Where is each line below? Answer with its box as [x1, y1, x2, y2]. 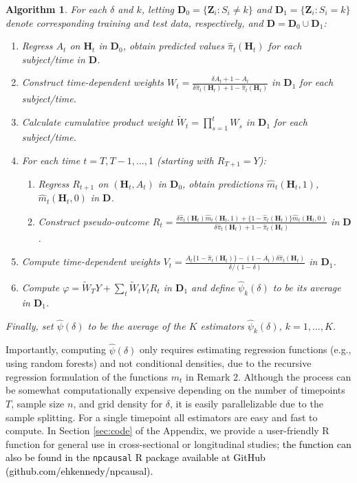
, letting [141, 2, 175, 16]
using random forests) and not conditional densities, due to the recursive [6, 356, 312, 370]
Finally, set [6, 318, 54, 333]
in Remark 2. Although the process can [185, 369, 351, 383]
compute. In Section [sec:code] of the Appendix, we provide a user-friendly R [6, 423, 329, 438]
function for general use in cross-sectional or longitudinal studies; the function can [6, 436, 351, 451]
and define [191, 280, 235, 295]
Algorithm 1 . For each [6, 2, 107, 16]
